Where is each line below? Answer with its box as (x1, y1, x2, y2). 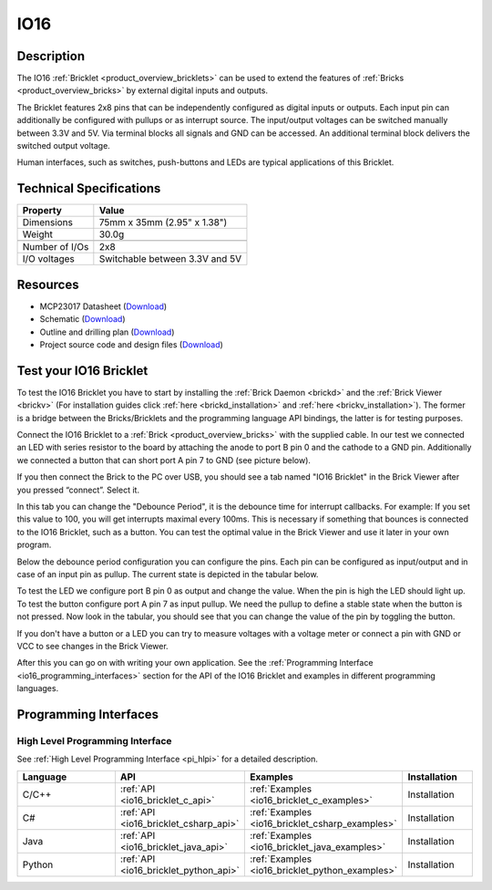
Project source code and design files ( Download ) (39, 339, 223, 350)
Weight (22, 228, 54, 241)
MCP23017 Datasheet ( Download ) (39, 301, 168, 312)
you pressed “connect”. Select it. (16, 484, 140, 495)
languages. (16, 683, 59, 694)
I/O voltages (22, 253, 75, 265)
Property (22, 204, 63, 217)
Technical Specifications (16, 181, 161, 196)
